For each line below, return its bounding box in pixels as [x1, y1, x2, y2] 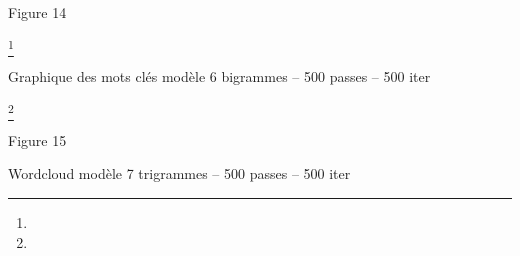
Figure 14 [8, 2, 67, 22]
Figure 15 [8, 129, 67, 150]
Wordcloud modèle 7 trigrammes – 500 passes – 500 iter [8, 163, 351, 184]
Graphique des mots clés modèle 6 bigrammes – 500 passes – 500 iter [8, 65, 431, 86]
